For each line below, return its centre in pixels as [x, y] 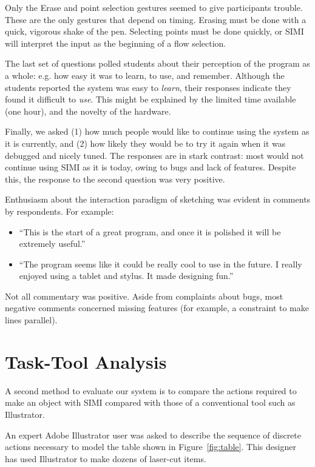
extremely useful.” [52, 244]
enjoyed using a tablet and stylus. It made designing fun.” [126, 276]
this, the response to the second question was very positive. [115, 179]
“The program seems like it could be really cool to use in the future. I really [161, 264]
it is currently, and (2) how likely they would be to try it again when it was [145, 143]
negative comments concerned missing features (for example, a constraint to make [157, 308]
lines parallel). [31, 320]
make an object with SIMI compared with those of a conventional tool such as [150, 402]
